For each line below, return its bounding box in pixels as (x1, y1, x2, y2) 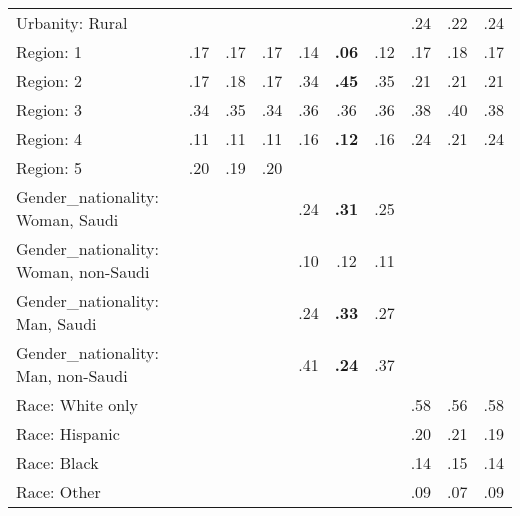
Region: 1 (16, 40, 83, 63)
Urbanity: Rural (16, 11, 128, 34)
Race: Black (16, 451, 99, 474)
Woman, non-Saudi (16, 260, 150, 283)
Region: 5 (16, 156, 83, 179)
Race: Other (16, 480, 101, 503)
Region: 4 (16, 127, 83, 150)
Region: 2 (16, 69, 83, 92)
